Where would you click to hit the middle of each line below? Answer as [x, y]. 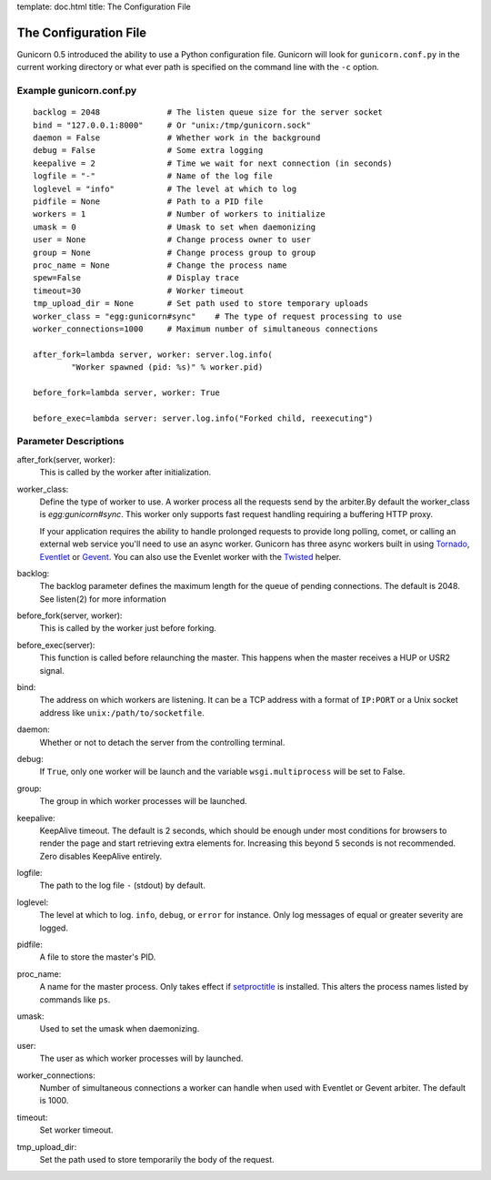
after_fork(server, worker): [66, 459]
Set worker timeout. [76, 1130]
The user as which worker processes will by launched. [141, 1058]
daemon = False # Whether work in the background [177, 138]
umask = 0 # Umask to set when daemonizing [175, 227]
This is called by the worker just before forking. [128, 628]
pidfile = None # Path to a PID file [148, 201]
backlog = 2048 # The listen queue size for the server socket [208, 112]
